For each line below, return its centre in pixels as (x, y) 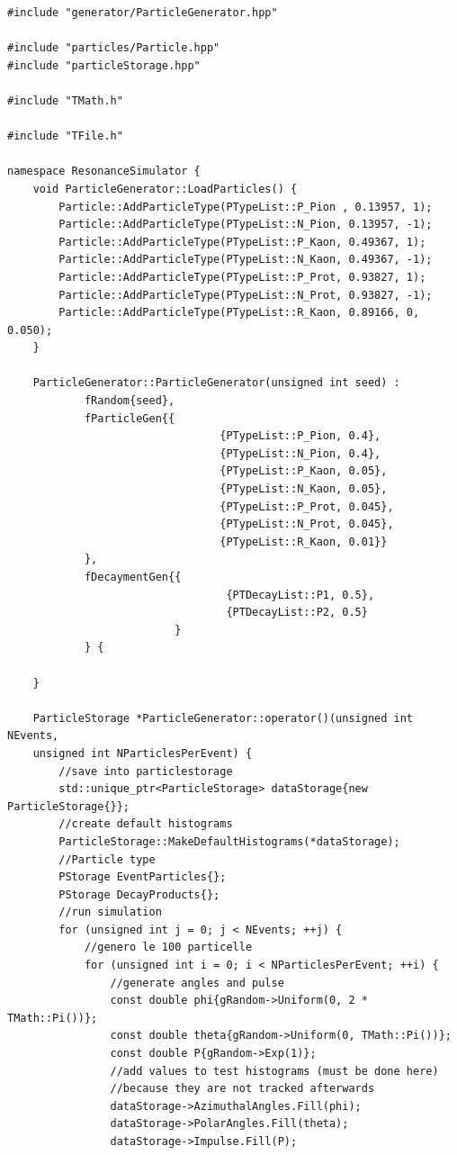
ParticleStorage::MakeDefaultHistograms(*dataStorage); (229, 841)
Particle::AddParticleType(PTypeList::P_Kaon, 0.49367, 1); (242, 242)
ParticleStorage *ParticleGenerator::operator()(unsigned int (223, 718)
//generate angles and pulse (197, 983)
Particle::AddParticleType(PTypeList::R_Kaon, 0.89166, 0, (239, 313)
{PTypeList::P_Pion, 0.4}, (300, 436)
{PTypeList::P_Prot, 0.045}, (307, 506)
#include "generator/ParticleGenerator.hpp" (143, 13)
